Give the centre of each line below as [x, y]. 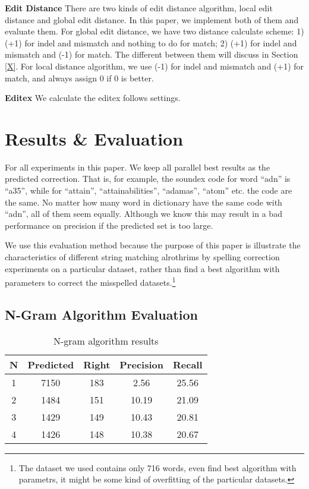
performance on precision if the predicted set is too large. [109, 225]
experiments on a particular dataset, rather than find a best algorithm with [142, 268]
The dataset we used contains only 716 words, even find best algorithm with [157, 467]
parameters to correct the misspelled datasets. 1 [90, 281]
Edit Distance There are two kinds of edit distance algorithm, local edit [139, 8]
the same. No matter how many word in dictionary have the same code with [144, 202]
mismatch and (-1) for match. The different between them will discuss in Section [152, 54]
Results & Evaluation [94, 138]
